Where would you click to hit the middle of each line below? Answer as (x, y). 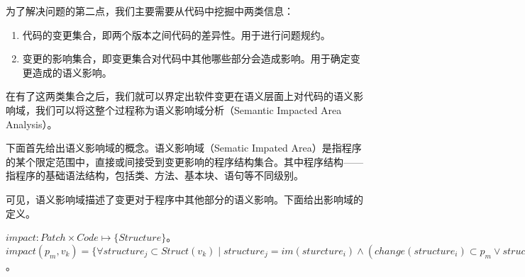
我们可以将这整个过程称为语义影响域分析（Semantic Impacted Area (188, 109)
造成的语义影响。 (72, 72)
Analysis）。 (32, 124)
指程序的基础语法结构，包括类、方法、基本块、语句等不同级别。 (155, 175)
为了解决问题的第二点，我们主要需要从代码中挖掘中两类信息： (150, 11)
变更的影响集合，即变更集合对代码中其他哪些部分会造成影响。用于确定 (186, 58)
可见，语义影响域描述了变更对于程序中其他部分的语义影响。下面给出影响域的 (184, 199)
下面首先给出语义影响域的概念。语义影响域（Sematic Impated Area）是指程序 (184, 148)
